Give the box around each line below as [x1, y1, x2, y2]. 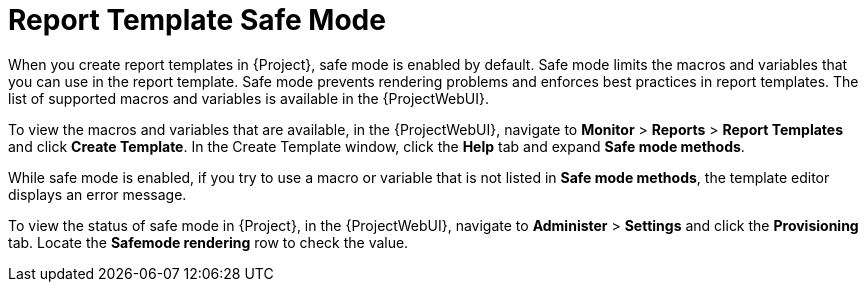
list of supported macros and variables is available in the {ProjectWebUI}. [8, 89, 489, 107]
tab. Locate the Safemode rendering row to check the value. [8, 233, 409, 251]
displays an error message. [8, 185, 187, 203]
